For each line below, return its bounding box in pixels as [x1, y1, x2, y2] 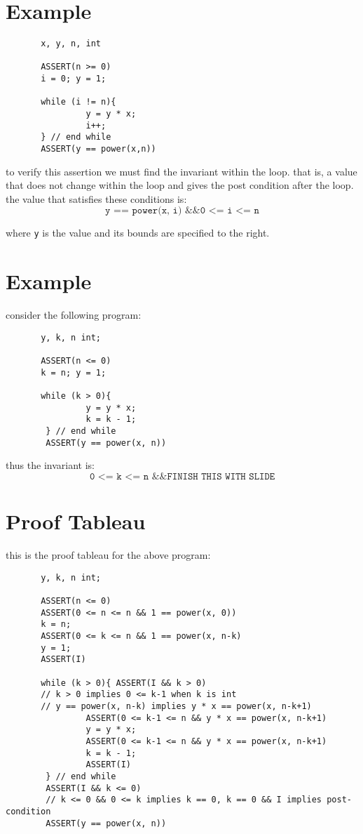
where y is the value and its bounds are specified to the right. [6, 225, 270, 240]
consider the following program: [6, 307, 142, 322]
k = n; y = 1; [41, 367, 107, 378]
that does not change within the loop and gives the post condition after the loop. [6, 178, 354, 192]
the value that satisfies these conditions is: [6, 191, 187, 206]
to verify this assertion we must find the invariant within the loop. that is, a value [6, 164, 357, 178]
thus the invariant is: [6, 458, 95, 472]
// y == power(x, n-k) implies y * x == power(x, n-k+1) [41, 701, 312, 711]
